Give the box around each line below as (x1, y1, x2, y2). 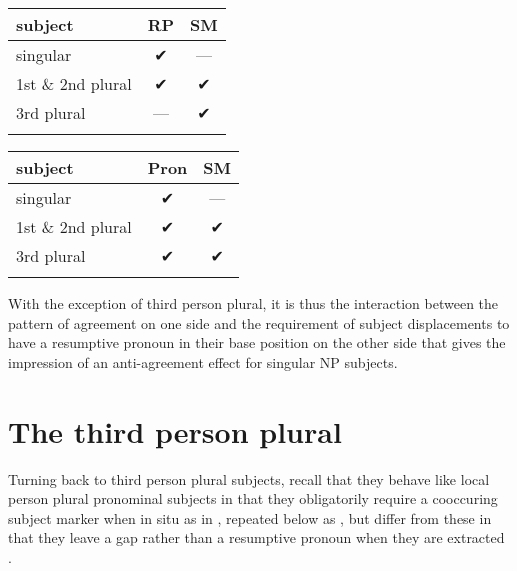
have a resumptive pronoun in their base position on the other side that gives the (8, 332, 506, 353)
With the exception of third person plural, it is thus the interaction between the (8, 293, 499, 313)
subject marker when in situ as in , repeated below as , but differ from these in (8, 507, 492, 528)
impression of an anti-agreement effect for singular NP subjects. (8, 351, 398, 372)
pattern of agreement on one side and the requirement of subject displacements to (8, 312, 510, 333)
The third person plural (8, 410, 342, 451)
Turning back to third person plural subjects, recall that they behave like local (8, 468, 490, 489)
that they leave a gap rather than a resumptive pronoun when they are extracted (8, 527, 505, 548)
